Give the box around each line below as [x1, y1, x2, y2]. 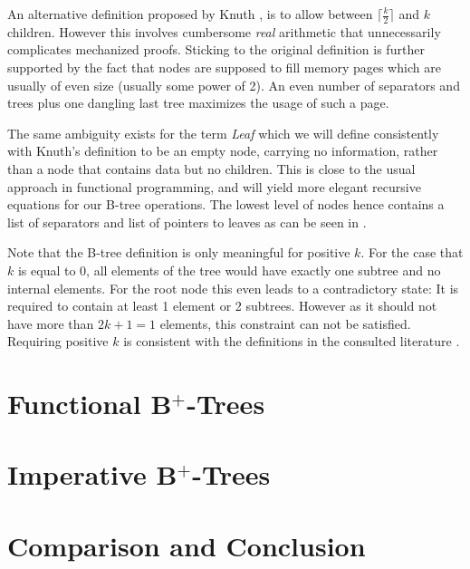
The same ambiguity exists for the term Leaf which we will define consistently [7, 123, 439, 142]
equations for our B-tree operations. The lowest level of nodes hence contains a [7, 195, 445, 214]
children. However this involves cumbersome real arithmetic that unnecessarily [7, 22, 441, 41]
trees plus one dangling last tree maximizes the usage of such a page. [7, 93, 389, 112]
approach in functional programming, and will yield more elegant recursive [7, 177, 421, 196]
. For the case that [360, 243, 464, 262]
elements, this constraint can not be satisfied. [159, 313, 411, 333]
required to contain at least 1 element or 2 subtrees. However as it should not [7, 296, 437, 315]
